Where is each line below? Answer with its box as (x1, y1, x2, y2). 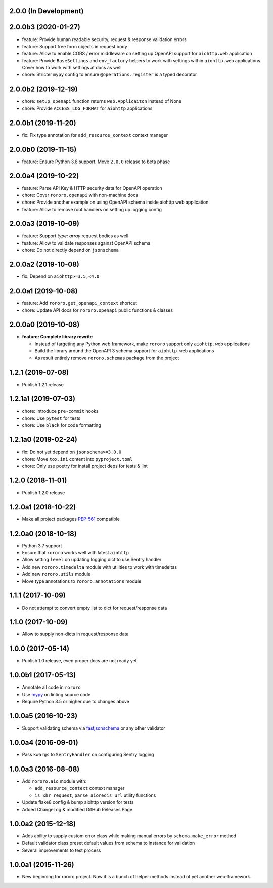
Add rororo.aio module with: (22, 778, 87, 784)
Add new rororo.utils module (22, 571, 91, 577)
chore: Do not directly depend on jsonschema (22, 247, 119, 253)
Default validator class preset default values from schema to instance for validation (22, 840, 195, 846)
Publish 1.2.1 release (22, 381, 64, 387)
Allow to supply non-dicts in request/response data (22, 631, 129, 637)
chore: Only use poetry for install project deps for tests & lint (22, 463, 148, 469)
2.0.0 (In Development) (9, 7, 84, 15)
